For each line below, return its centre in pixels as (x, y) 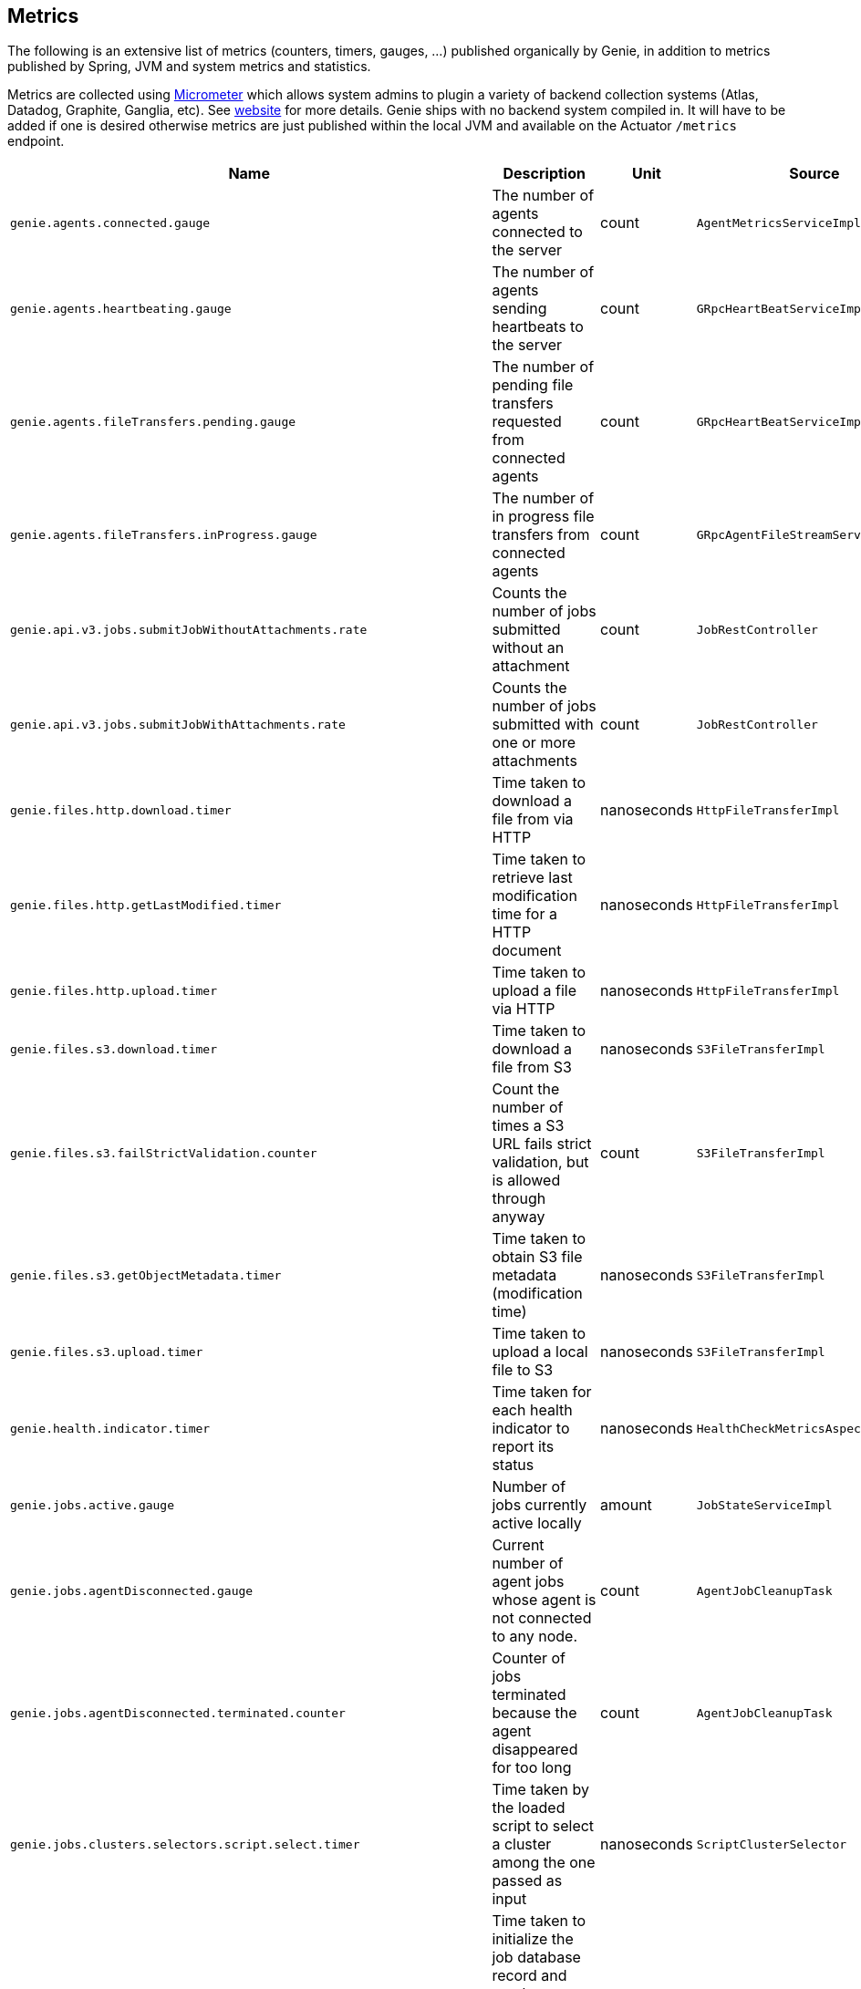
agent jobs (528, 1582)
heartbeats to (538, 327)
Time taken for (542, 1392)
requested (527, 422)
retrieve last (532, 878)
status (513, 1465)
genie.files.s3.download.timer (114, 1049)
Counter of (529, 1658)
